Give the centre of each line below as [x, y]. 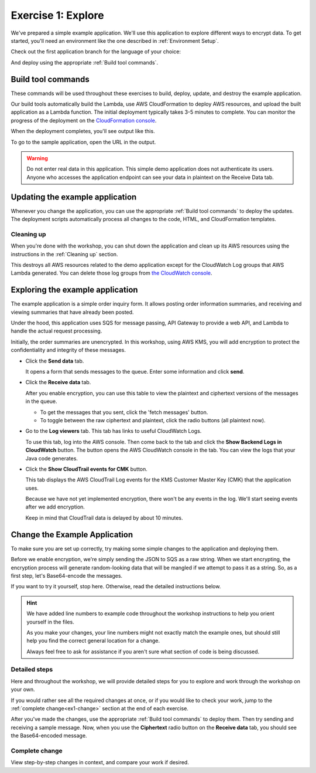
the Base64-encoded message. [49, 735]
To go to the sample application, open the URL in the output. [83, 142]
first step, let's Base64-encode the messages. [67, 575]
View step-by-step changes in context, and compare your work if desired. [100, 762]
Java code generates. [52, 458]
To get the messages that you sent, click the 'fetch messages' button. [124, 412]
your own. [23, 690]
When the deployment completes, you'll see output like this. [83, 131]
